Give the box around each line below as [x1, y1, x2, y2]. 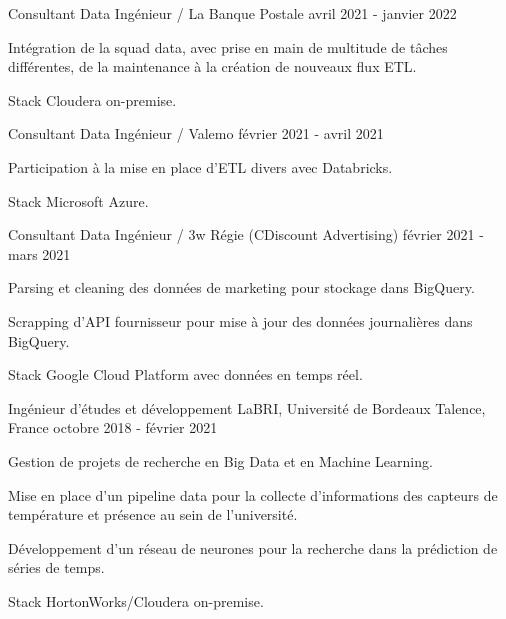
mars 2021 [8, 243, 71, 264]
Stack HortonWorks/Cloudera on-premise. [8, 590, 264, 611]
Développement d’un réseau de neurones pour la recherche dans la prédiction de [8, 537, 498, 558]
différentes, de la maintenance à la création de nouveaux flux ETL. [8, 56, 417, 77]
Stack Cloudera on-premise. [8, 89, 177, 110]
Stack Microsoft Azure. [8, 190, 149, 211]
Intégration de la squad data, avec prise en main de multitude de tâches [8, 36, 448, 57]
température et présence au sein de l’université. [8, 504, 298, 525]
